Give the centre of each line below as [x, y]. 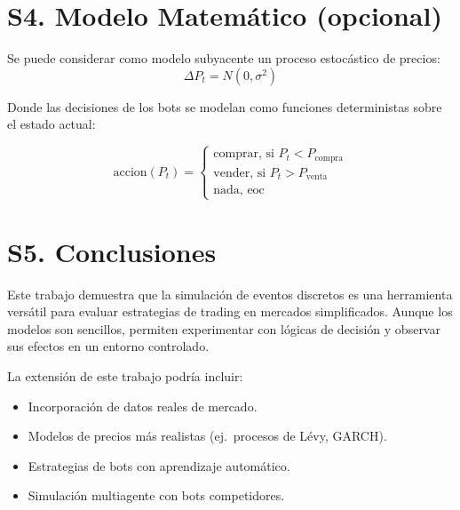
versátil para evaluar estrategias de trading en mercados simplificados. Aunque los [230, 311]
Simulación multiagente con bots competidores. [156, 495]
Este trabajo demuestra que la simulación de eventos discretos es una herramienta [230, 294]
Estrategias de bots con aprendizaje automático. [159, 465]
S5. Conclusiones [112, 251]
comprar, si [244, 154]
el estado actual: [52, 124]
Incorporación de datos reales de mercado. [143, 406]
